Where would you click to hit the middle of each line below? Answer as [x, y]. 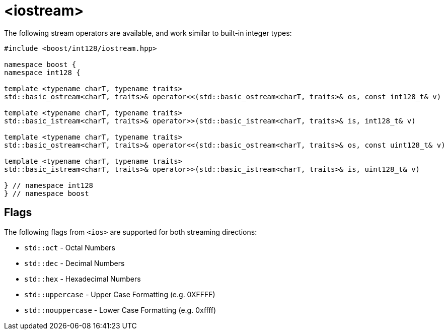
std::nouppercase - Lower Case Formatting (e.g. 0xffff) [120, 310]
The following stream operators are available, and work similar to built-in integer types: [148, 33]
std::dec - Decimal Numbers [74, 263]
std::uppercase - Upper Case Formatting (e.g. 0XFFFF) [120, 294]
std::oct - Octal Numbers [70, 247]
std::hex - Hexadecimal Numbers [83, 279]
